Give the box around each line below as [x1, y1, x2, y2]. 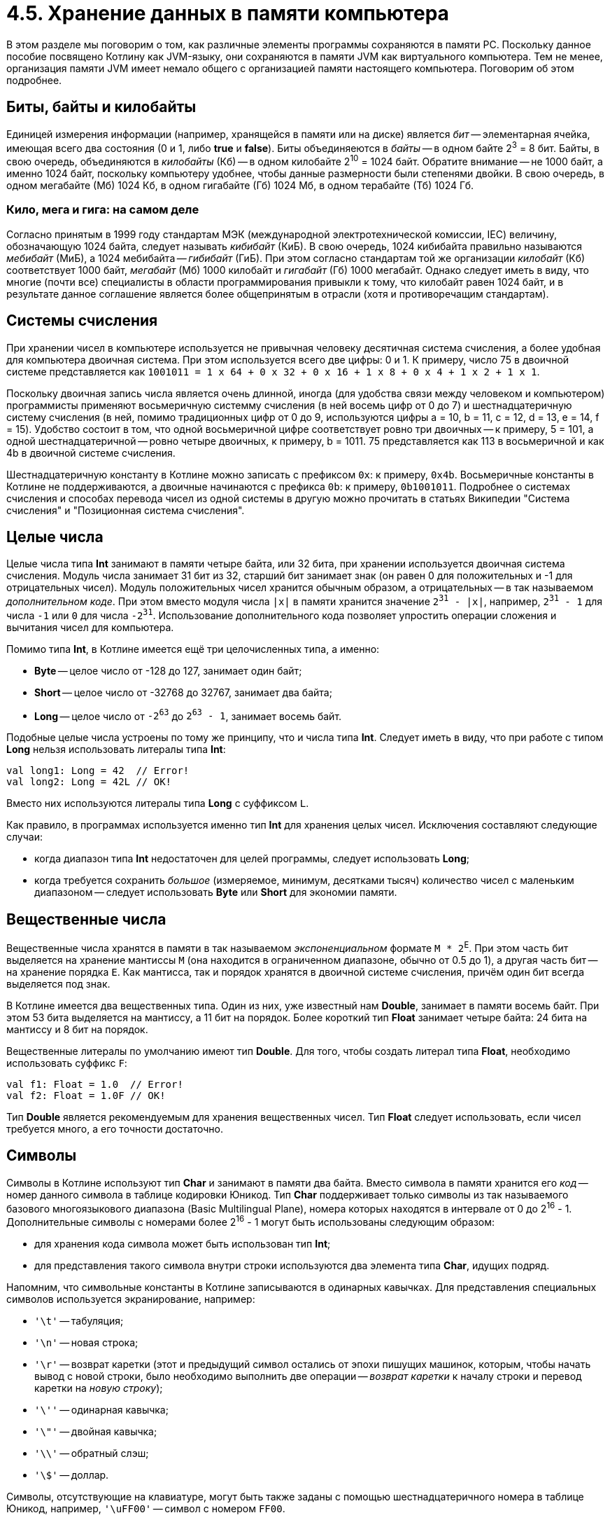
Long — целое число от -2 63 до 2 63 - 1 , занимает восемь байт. [34, 707, 342, 722]
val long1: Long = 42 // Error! [6, 765, 190, 777]
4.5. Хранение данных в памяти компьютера [6, 1, 449, 25]
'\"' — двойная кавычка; [34, 1425, 157, 1437]
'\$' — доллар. [34, 1468, 109, 1481]
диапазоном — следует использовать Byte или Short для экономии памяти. [34, 886, 397, 899]
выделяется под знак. [6, 977, 111, 990]
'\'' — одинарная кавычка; [34, 1403, 169, 1416]
